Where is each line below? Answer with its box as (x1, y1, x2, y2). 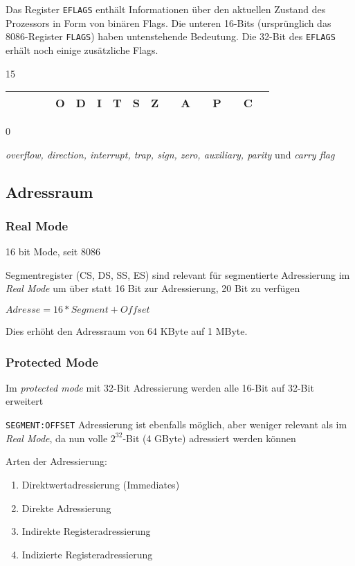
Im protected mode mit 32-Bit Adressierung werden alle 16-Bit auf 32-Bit (6, 380, 314, 394)
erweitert (6, 394, 44, 408)
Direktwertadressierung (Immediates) (21, 477, 180, 491)
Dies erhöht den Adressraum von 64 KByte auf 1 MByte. (6, 324, 248, 338)
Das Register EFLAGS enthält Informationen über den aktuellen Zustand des (6, 2, 326, 16)
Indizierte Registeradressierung (21, 547, 153, 561)
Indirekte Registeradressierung (21, 524, 151, 538)
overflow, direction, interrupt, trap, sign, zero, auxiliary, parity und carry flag (6, 147, 335, 161)
